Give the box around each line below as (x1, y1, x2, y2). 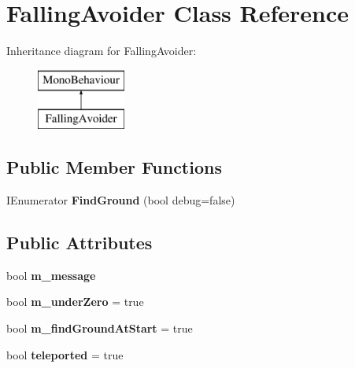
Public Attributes (6, 230, 153, 255)
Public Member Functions (6, 155, 222, 179)
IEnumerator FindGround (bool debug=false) (6, 192, 235, 208)
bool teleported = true (6, 346, 124, 362)
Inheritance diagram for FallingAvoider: (6, 42, 197, 59)
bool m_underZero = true (6, 293, 144, 310)
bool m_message (6, 267, 96, 283)
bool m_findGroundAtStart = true (6, 320, 193, 337)
